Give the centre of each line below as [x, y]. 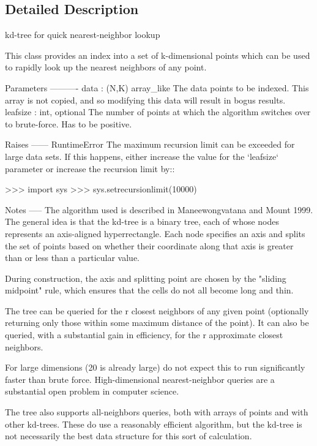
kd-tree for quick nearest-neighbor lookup [83, 35]
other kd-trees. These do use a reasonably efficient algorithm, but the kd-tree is [154, 424]
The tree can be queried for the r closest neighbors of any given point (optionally [157, 310]
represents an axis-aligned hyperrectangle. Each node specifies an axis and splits [155, 233]
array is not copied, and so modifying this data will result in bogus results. [145, 100]
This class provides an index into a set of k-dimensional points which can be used [158, 55]
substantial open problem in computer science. [92, 391]
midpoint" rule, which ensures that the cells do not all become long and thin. [149, 290]
